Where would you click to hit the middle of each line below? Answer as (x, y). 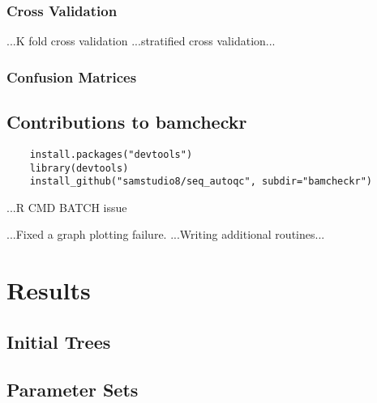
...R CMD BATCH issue (67, 207)
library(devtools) (79, 168)
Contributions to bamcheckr (127, 122)
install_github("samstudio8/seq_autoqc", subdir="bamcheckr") (201, 182)
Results (49, 290)
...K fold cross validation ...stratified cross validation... (141, 41)
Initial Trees (59, 341)
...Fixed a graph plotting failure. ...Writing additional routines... (166, 234)
